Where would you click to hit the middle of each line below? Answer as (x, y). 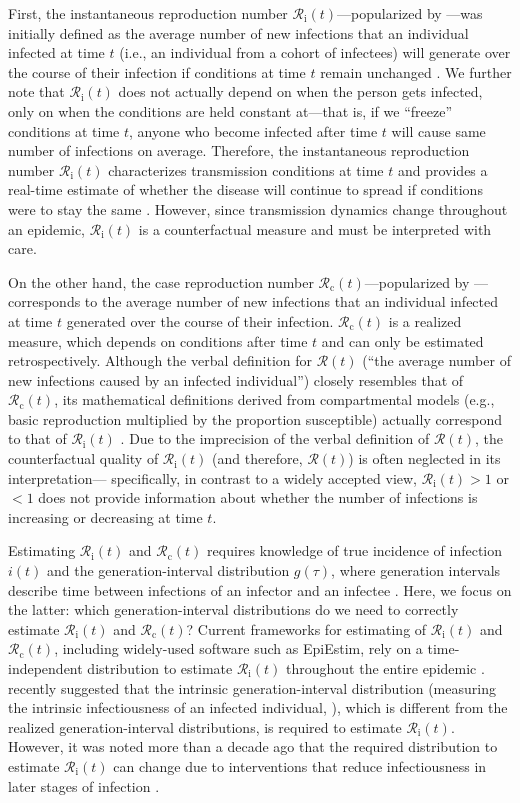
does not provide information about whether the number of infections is (258, 497)
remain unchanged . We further (416, 71)
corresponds (44, 301)
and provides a (442, 169)
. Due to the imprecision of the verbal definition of (275, 438)
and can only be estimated (402, 340)
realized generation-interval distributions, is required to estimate (205, 726)
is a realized (425, 320)
